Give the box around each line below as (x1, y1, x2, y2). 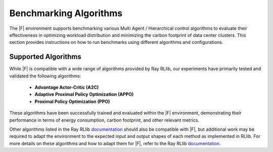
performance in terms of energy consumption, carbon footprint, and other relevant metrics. (9, 117, 200, 123)
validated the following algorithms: (9, 73, 81, 79)
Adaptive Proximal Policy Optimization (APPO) (34, 91, 134, 97)
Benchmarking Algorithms (9, 8, 123, 19)
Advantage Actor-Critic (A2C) (34, 84, 99, 90)
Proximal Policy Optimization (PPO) (34, 98, 110, 105)
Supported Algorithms (9, 53, 81, 61)
